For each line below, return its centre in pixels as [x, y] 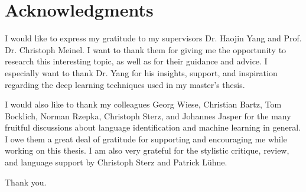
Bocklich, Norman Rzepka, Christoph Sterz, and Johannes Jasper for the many [148, 115]
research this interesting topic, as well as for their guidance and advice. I [136, 61]
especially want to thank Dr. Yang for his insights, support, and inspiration [141, 72]
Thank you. [26, 182]
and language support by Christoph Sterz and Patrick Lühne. [116, 162]
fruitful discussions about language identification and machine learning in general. [153, 127]
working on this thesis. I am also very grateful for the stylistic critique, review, [147, 150]
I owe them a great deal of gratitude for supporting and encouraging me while [146, 139]
